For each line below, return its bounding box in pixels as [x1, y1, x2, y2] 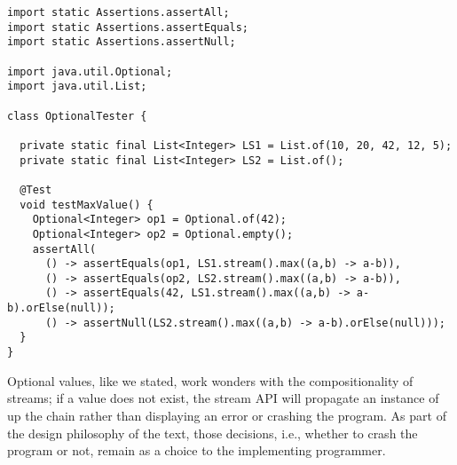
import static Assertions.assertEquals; [7, 20, 249, 34]
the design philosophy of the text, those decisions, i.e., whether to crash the [7, 423, 418, 442]
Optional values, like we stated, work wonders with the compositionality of [7, 371, 414, 390]
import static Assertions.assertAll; [7, 6, 230, 19]
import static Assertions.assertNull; [7, 35, 236, 49]
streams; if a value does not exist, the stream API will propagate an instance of [7, 389, 439, 407]
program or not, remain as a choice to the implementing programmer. [7, 441, 386, 460]
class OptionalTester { [7, 109, 147, 122]
